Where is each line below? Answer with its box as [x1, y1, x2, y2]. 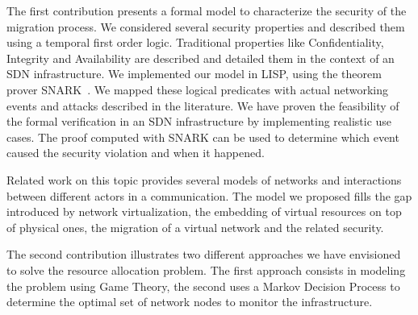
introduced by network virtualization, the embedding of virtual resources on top [6, 203, 402, 220]
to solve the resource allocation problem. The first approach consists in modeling [6, 261, 406, 278]
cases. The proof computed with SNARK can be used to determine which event [6, 128, 399, 145]
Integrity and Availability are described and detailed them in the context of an [6, 49, 395, 66]
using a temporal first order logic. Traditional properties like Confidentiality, [6, 34, 384, 51]
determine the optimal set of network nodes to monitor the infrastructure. [6, 293, 373, 310]
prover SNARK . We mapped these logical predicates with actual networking [6, 81, 389, 97]
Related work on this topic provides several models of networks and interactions [6, 171, 402, 188]
